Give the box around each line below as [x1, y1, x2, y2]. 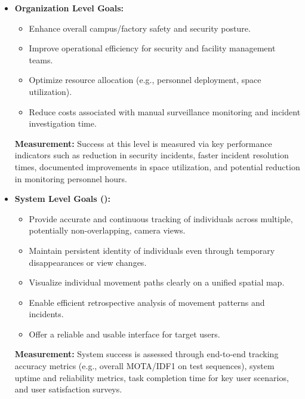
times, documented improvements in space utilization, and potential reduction [14, 160, 300, 173]
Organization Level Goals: [14, 2, 124, 14]
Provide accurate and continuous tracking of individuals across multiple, [29, 212, 293, 225]
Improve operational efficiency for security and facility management [29, 42, 276, 54]
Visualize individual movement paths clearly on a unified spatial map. [29, 276, 285, 288]
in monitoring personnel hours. [14, 172, 127, 185]
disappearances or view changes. [29, 256, 147, 268]
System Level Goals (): [14, 192, 111, 205]
